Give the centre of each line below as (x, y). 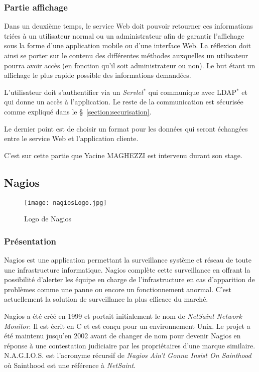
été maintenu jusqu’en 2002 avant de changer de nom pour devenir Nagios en (122, 336)
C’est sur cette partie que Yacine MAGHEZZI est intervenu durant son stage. (123, 155)
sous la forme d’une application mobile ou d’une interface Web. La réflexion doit (128, 45)
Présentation (30, 241)
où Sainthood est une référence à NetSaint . (70, 365)
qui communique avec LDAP (192, 92)
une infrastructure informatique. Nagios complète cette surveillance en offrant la (127, 269)
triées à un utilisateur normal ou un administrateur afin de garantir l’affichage (124, 35)
